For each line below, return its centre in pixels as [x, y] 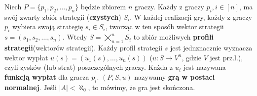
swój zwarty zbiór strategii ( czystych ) [63, 17]
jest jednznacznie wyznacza [211, 47]
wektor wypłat [26, 57]
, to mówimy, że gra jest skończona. [142, 87]
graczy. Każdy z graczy [169, 6]
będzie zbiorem [103, 6]
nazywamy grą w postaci [175, 76]
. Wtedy [75, 37]
